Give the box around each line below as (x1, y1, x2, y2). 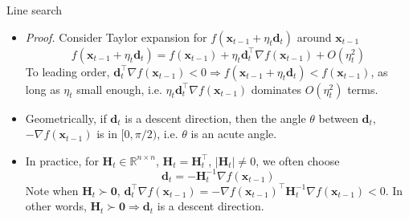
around (297, 28, 332, 45)
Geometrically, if (25, 109, 107, 126)
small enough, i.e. (76, 80, 162, 97)
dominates (251, 80, 302, 97)
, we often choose (256, 152, 340, 169)
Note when (25, 181, 79, 198)
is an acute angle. (190, 125, 277, 142)
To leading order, (25, 63, 110, 79)
